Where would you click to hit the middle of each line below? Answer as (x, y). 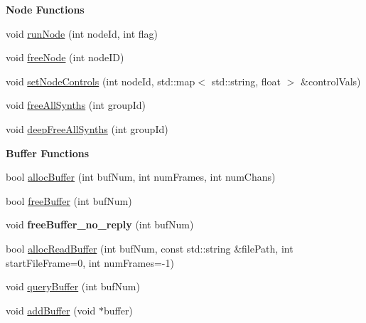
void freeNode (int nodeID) (65, 57)
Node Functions (45, 9)
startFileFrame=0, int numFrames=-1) (90, 262)
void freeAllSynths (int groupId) (76, 105)
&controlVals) (331, 81)
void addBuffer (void (51, 310)
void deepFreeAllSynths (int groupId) (87, 128)
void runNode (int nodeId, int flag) (82, 33)
